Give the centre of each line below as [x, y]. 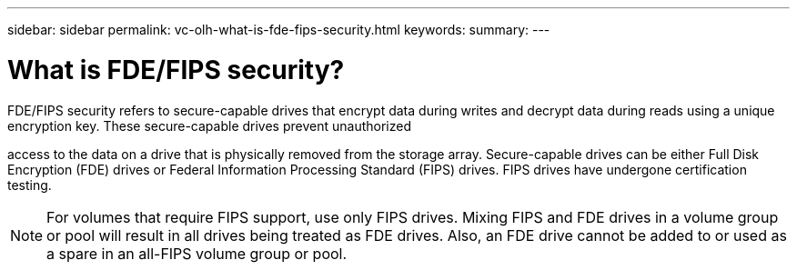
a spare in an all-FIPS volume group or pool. [197, 253]
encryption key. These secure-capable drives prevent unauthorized [209, 125]
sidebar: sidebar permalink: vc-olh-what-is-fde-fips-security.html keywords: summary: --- [279, 30]
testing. [30, 185]
